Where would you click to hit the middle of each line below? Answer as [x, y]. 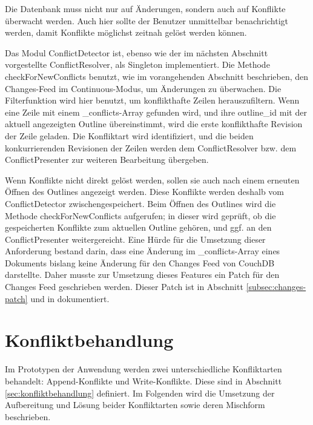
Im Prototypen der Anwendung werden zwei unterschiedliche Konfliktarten [143, 369]
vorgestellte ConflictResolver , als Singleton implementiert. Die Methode [137, 64]
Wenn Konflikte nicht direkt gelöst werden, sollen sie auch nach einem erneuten [152, 180]
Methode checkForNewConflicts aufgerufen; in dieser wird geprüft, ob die [140, 215]
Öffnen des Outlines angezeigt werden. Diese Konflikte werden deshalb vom [144, 192]
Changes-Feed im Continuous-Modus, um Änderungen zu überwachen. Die [143, 88]
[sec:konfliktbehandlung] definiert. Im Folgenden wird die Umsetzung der [140, 393]
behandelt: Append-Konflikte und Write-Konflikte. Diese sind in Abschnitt [143, 381]
